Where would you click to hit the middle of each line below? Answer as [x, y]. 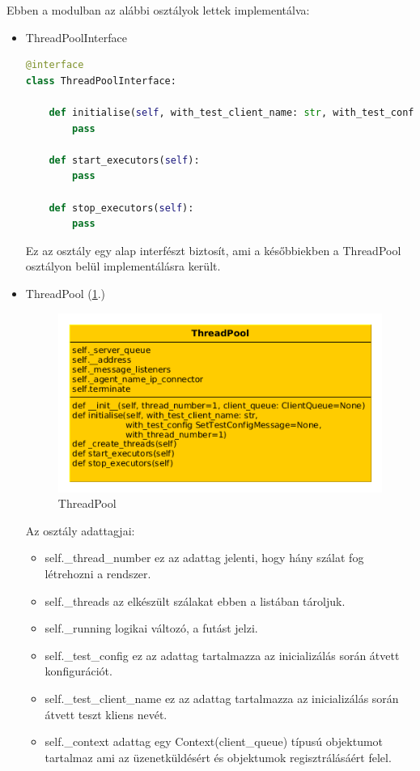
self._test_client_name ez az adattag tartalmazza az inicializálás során [222, 698]
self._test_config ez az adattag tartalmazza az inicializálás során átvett [222, 655]
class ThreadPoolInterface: [101, 81]
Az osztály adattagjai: [80, 530]
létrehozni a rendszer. [98, 573]
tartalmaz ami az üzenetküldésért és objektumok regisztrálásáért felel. [218, 757]
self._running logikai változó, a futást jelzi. [151, 628]
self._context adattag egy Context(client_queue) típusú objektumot [214, 741]
